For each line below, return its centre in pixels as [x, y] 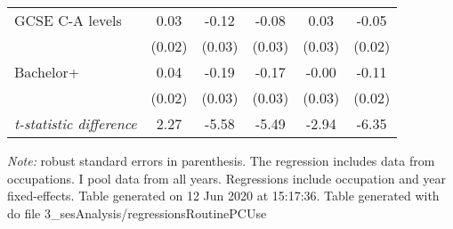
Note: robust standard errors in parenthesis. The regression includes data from [221, 160]
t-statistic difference [76, 123]
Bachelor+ [47, 72]
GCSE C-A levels [68, 20]
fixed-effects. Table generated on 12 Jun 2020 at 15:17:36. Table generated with [223, 196]
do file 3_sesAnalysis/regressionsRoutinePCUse [137, 213]
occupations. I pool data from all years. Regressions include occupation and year [227, 178]
